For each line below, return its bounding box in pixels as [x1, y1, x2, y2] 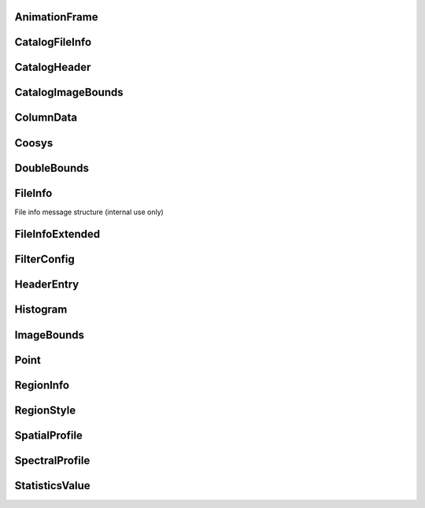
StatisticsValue [14, 479, 91, 492]
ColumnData [14, 111, 78, 124]
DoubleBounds [14, 161, 90, 175]
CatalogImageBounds [14, 86, 124, 99]
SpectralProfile [14, 454, 91, 467]
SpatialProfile [14, 428, 83, 442]
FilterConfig [14, 253, 75, 266]
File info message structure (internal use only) [14, 207, 164, 217]
